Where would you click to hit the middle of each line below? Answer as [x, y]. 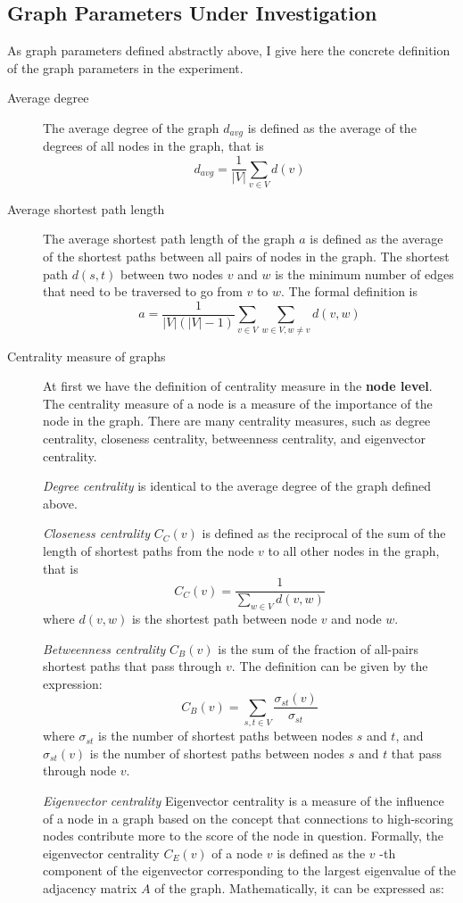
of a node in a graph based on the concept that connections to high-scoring [248, 818]
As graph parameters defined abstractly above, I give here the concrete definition [229, 50]
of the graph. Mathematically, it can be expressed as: [299, 887]
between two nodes [172, 273]
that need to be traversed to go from [143, 291]
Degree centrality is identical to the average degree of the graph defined [237, 486]
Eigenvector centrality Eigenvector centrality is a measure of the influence [244, 800]
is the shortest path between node [224, 618]
